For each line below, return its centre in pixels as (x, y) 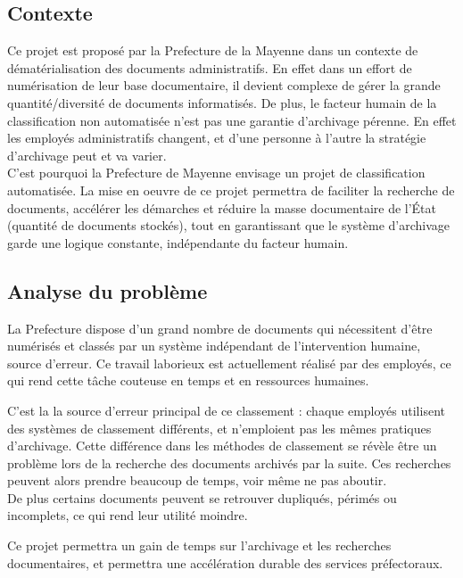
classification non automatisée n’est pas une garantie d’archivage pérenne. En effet (232, 120)
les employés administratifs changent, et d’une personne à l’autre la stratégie (217, 138)
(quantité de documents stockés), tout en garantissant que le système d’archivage (229, 225)
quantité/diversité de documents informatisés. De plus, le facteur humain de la (222, 102)
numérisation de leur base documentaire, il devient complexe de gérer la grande (224, 85)
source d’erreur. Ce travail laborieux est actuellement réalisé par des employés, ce (229, 363)
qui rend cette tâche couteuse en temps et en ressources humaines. (188, 380)
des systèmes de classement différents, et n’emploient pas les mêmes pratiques (219, 428)
